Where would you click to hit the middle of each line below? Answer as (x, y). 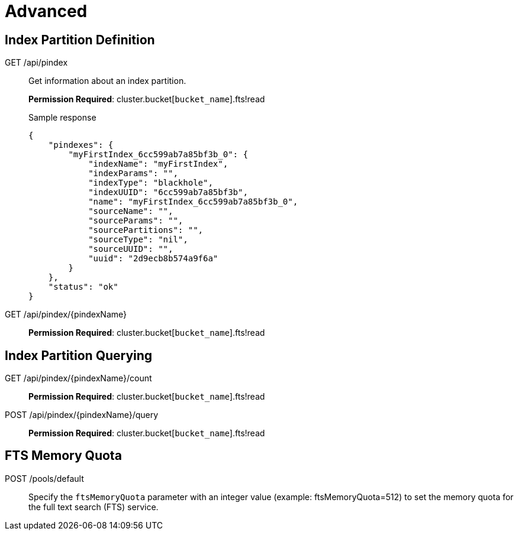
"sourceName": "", (131, 211)
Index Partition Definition (80, 40)
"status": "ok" (83, 287)
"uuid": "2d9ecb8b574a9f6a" (153, 259)
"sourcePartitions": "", (146, 230)
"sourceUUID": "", (131, 249)
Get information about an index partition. (107, 81)
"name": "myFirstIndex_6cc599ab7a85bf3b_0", (193, 202)
